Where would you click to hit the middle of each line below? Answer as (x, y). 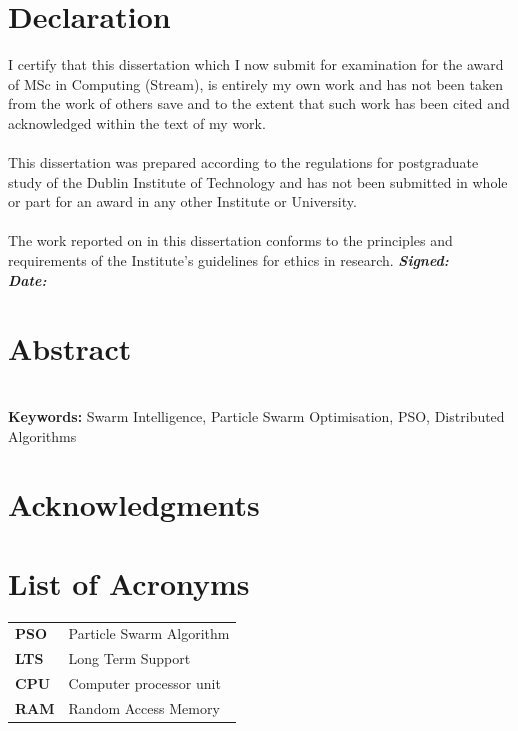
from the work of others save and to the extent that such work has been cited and (259, 103)
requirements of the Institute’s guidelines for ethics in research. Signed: (228, 260)
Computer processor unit (144, 683)
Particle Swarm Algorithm (149, 633)
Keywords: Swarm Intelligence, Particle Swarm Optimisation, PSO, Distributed (256, 415)
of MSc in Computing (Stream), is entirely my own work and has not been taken (255, 83)
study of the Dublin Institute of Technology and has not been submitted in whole (258, 181)
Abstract (70, 348)
